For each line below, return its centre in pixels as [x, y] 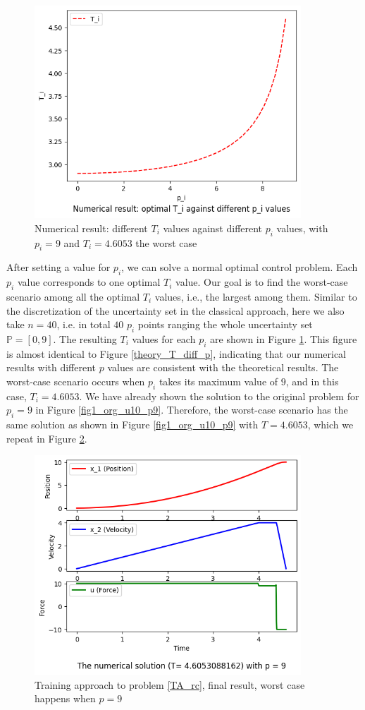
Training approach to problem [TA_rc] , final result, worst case [170, 684]
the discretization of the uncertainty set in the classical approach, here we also [175, 310]
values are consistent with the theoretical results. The [223, 367]
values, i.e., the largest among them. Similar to [256, 296]
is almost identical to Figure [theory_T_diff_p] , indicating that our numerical [177, 353]
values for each [164, 338]
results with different [51, 367]
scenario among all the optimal [73, 296]
